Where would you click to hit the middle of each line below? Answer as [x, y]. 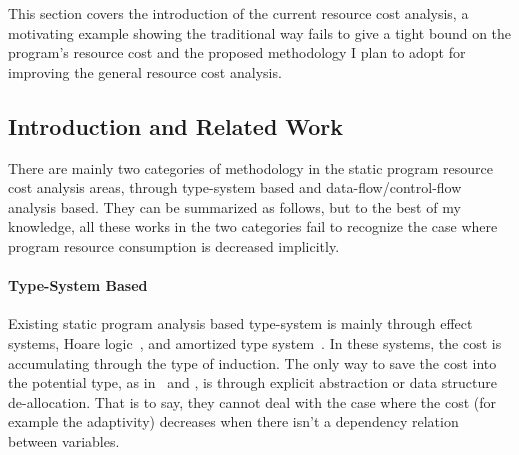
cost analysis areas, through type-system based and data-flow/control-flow [235, 187]
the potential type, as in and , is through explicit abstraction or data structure [253, 382]
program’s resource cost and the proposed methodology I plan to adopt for [237, 52]
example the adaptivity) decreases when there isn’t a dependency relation [233, 421]
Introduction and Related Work [176, 125]
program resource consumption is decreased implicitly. [174, 245]
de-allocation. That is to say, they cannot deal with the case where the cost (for [252, 401]
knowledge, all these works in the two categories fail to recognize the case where [253, 226]
